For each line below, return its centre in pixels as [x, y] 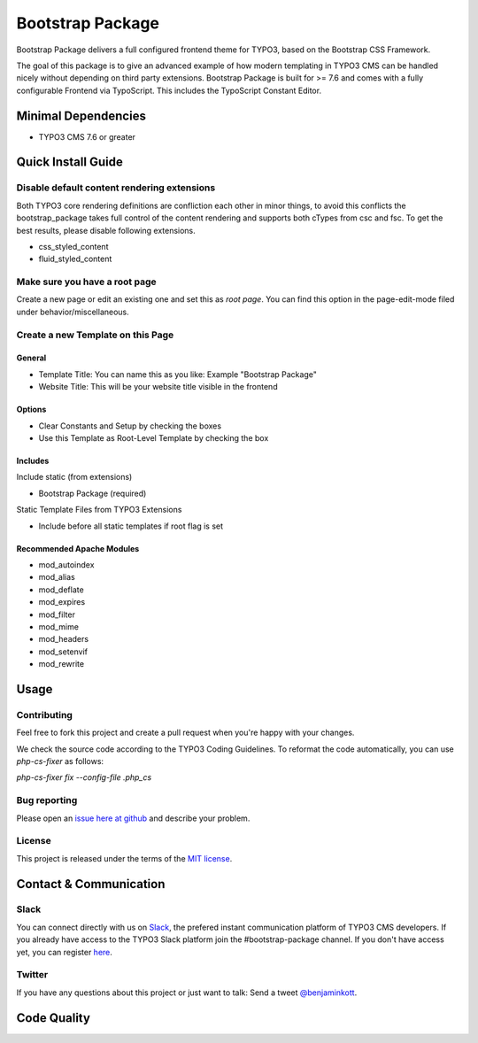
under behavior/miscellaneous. [73, 312]
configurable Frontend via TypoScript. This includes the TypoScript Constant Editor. [169, 90]
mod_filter [57, 614]
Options [31, 409]
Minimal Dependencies [81, 116]
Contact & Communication [91, 884]
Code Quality [53, 1018]
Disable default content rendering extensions [116, 188]
